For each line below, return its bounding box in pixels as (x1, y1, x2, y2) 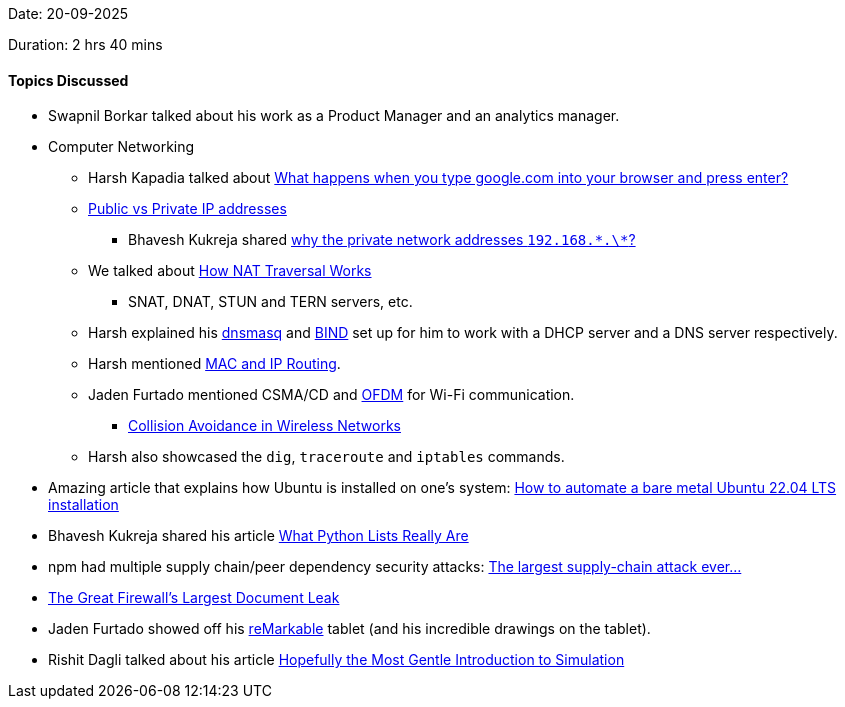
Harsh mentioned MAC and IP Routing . (88, 355, 341, 373)
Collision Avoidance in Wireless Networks (128, 417, 401, 435)
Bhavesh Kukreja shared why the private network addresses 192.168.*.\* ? (128, 231, 636, 249)
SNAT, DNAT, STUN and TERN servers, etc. (128, 293, 413, 311)
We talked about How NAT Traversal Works (88, 262, 372, 280)
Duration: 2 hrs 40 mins (8, 36, 163, 53)
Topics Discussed (8, 71, 129, 89)
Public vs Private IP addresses (88, 200, 287, 218)
